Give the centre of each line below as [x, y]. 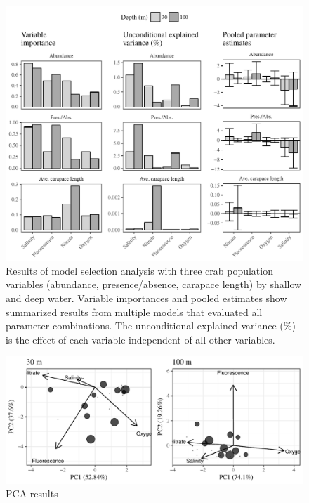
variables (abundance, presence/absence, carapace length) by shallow [154, 284]
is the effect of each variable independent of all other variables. [140, 339]
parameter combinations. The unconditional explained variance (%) [151, 326]
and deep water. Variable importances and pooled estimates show [146, 298]
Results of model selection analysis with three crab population [139, 270]
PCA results [32, 494]
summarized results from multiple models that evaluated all [134, 312]
